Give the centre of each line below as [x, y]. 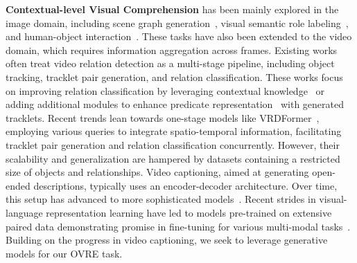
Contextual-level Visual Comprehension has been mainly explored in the [172, 9]
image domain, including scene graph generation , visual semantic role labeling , [177, 22]
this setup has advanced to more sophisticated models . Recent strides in [161, 199]
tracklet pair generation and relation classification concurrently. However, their [173, 144]
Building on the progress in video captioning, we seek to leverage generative [167, 240]
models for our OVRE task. [64, 253]
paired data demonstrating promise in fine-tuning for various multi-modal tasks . [178, 226]
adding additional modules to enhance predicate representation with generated [175, 104]
